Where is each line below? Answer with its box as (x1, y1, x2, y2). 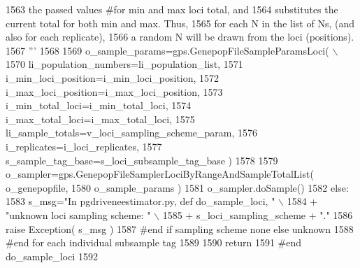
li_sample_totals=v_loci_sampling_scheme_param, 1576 (6, 125, 258, 140)
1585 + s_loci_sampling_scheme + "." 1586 (162, 207, 353, 222)
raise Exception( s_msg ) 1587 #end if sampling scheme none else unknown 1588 (6, 221, 354, 236)
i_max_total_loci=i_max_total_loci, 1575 (6, 111, 195, 126)
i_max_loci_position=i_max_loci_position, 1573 (6, 84, 223, 99)
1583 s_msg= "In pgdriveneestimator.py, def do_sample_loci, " (6, 194, 275, 209)
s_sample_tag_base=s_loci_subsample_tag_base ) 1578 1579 (6, 153, 278, 167)
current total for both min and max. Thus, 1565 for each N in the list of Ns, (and (6, 15, 354, 30)
